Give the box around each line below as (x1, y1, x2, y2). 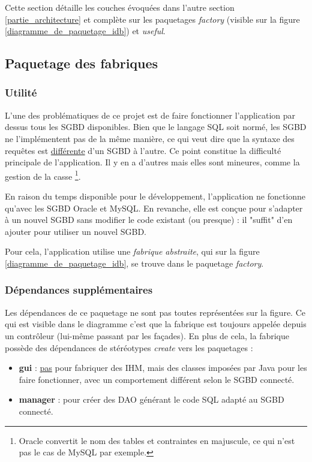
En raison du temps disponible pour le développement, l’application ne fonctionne (5, 190, 306, 202)
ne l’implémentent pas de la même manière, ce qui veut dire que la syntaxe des (5, 132, 295, 144)
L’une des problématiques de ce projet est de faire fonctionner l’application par (5, 108, 296, 121)
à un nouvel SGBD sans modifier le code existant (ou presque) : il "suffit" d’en (5, 213, 293, 226)
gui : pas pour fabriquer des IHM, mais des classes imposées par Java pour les (19, 361, 307, 374)
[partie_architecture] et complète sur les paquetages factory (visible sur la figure (5, 13, 300, 25)
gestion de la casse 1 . (5, 168, 81, 182)
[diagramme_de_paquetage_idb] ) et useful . (5, 25, 166, 37)
